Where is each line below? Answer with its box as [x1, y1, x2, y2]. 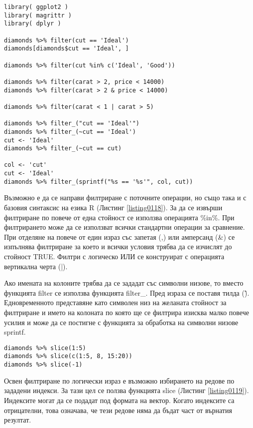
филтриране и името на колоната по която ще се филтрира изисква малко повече [4, 307, 249, 317]
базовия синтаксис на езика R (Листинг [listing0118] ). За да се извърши [4, 202, 223, 213]
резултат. [4, 415, 31, 425]
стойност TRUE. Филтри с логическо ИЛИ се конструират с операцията [4, 251, 225, 261]
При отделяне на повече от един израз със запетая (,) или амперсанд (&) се [4, 231, 235, 242]
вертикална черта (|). [4, 261, 68, 271]
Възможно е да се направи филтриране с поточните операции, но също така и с [4, 192, 247, 203]
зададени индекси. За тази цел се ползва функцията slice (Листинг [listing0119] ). [4, 385, 249, 396]
